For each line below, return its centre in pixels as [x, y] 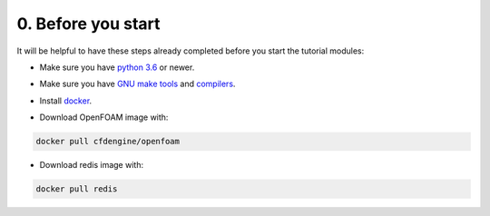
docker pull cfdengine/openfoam [108, 142]
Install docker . [66, 101]
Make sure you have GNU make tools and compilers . [137, 84]
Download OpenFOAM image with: [104, 117]
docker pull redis [77, 189]
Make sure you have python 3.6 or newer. [117, 67]
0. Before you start [88, 24]
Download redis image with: [92, 165]
